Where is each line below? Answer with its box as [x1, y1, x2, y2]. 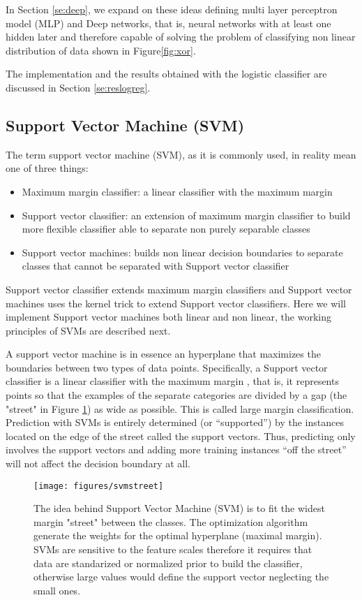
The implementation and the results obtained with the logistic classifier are [6, 66, 327, 81]
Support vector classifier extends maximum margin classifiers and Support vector [6, 281, 352, 296]
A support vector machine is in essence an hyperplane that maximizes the [6, 346, 321, 361]
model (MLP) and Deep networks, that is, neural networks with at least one [6, 15, 331, 30]
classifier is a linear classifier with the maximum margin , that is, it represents [6, 374, 339, 388]
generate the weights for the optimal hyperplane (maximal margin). [33, 528, 322, 543]
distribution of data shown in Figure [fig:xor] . [6, 43, 196, 57]
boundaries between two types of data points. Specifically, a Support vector [6, 360, 328, 374]
